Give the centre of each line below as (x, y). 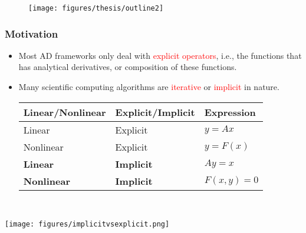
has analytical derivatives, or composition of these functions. (128, 67)
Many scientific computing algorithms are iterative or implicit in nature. (149, 87)
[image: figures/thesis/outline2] (96, 8)
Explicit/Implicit (155, 112)
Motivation (32, 33)
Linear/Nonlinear (65, 112)
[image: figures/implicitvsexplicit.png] (87, 224)
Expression (230, 112)
